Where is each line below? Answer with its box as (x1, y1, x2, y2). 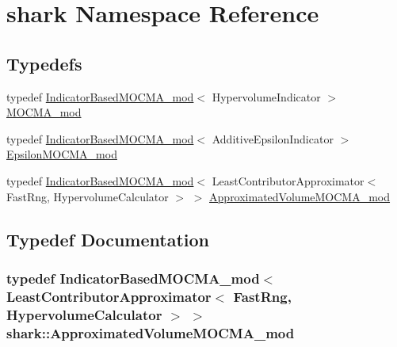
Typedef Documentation (6, 227, 209, 251)
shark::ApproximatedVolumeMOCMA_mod (6, 322, 295, 342)
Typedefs (6, 51, 82, 75)
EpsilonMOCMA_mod (6, 146, 117, 162)
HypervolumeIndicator (212, 88, 321, 105)
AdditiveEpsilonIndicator (212, 130, 334, 147)
